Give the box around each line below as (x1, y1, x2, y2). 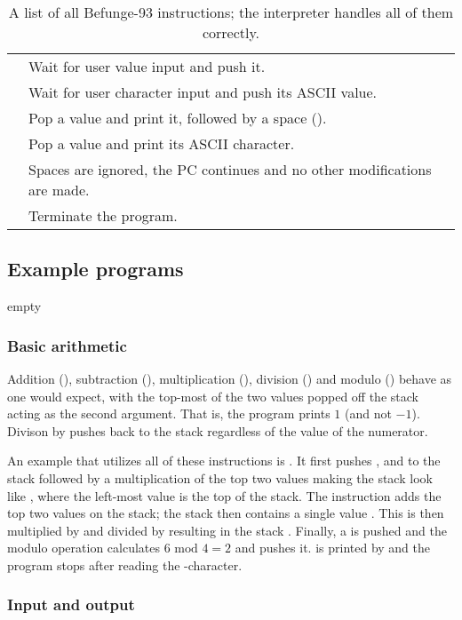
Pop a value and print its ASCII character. (28, 133, 295, 154)
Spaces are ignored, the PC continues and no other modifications (28, 159, 432, 179)
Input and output (7, 593, 135, 616)
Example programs (7, 255, 184, 282)
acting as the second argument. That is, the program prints (7, 404, 331, 423)
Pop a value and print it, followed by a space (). (28, 107, 327, 128)
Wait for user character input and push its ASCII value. (28, 82, 378, 102)
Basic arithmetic (7, 334, 127, 356)
